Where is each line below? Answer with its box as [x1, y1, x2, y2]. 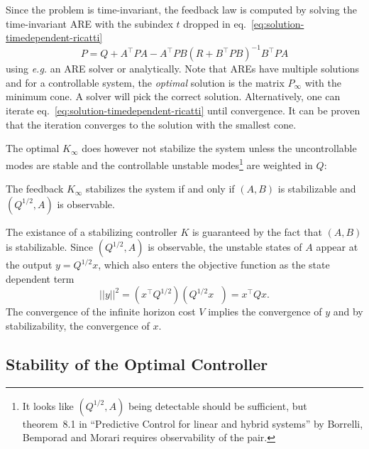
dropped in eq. [183, 16, 246, 31]
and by [333, 304, 363, 319]
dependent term [6, 271, 75, 286]
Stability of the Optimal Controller [6, 353, 268, 375]
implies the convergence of [208, 304, 322, 319]
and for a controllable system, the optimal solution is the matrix [6, 75, 285, 90]
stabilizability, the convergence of [6, 318, 150, 333]
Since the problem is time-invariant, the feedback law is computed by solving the [6, 2, 357, 16]
